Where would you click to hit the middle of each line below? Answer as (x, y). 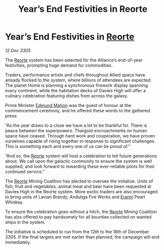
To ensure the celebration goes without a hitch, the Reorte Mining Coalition (81, 212)
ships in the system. (25, 222)
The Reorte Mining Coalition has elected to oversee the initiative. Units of (79, 181)
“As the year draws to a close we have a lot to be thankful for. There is (76, 125)
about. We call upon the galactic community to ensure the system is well (79, 161)
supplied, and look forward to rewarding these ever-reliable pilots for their (80, 166)
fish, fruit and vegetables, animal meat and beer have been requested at (78, 186)
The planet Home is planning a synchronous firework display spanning (77, 85)
